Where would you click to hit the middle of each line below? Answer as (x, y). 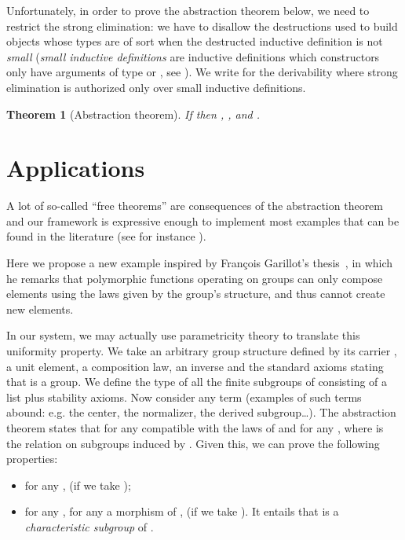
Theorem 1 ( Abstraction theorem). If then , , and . (133, 114)
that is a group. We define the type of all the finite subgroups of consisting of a (197, 382)
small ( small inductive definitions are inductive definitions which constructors (193, 56)
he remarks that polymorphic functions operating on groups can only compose (195, 278)
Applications (76, 168)
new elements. (40, 309)
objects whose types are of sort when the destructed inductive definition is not (195, 41)
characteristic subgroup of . (89, 526)
